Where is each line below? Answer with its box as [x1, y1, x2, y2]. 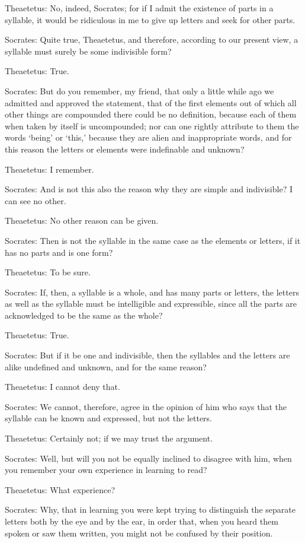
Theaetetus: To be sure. [5, 266, 91, 278]
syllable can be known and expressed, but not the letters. [5, 412, 212, 424]
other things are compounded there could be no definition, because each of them [5, 108, 297, 120]
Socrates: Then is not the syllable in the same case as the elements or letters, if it [5, 234, 301, 246]
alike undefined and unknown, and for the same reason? [5, 360, 207, 373]
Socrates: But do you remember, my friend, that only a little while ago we [5, 84, 274, 97]
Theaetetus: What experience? [5, 483, 115, 496]
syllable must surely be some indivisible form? [5, 45, 172, 57]
